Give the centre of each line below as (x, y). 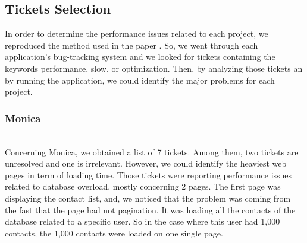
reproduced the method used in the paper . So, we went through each (131, 45)
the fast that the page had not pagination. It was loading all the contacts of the (150, 210)
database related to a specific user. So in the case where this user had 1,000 (142, 221)
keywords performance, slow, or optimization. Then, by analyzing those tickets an (154, 68)
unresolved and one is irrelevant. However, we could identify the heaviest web (146, 163)
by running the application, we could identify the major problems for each (140, 80)
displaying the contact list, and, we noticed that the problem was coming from (148, 198)
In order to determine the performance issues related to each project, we (137, 33)
